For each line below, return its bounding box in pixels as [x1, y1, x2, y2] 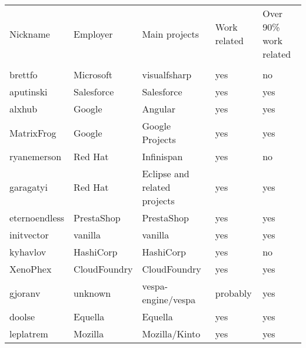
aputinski [9, 85, 48, 98]
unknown [74, 286, 111, 300]
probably [215, 286, 252, 300]
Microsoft [74, 68, 113, 81]
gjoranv [9, 286, 41, 300]
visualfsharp [142, 68, 192, 81]
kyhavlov [9, 245, 46, 258]
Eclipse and [142, 167, 189, 180]
